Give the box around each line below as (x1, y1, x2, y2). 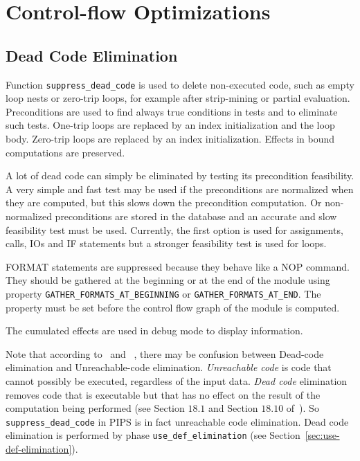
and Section (208, 401, 258, 415)
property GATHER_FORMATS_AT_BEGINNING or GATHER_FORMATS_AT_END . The (6, 286, 321, 300)
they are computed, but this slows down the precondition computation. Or (6, 195, 322, 210)
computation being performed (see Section (6, 401, 185, 415)
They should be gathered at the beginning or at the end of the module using (6, 273, 330, 287)
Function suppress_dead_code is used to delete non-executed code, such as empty (6, 77, 354, 91)
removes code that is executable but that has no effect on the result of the (6, 387, 321, 401)
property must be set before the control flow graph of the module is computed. (6, 300, 340, 314)
